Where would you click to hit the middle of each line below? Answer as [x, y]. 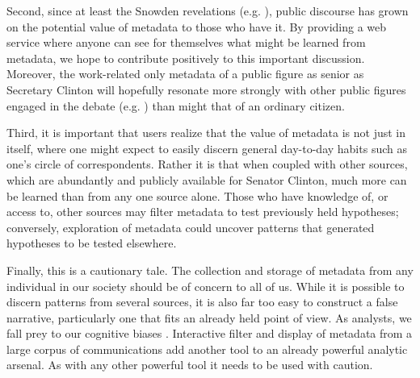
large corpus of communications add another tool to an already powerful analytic [207, 349]
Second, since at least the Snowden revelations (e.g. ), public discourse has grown [208, 10]
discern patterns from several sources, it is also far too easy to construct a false [202, 302]
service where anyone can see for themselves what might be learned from [186, 42]
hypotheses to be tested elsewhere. [92, 243]
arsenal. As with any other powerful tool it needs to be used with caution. [190, 365]
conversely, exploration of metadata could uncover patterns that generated [191, 227]
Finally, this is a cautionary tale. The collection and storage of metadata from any [210, 270]
